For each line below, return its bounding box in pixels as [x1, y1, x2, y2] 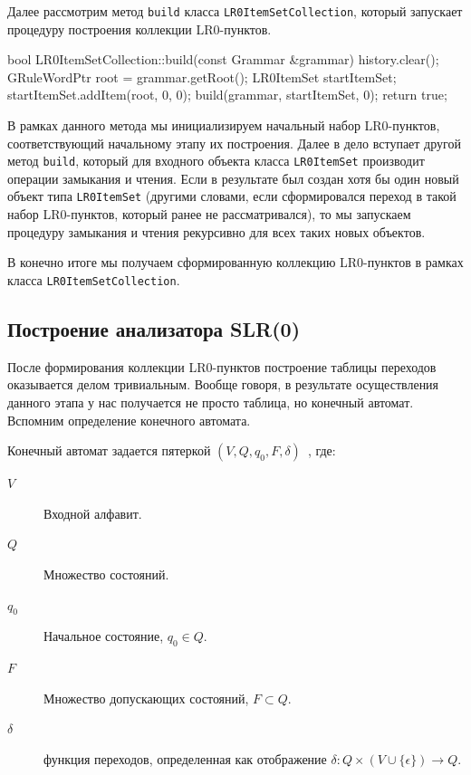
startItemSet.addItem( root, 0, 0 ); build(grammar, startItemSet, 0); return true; [7, 85, 447, 104]
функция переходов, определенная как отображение [43, 749, 327, 768]
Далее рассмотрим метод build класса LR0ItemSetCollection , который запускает [7, 2, 463, 20]
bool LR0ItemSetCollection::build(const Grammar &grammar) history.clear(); [7, 50, 439, 69]
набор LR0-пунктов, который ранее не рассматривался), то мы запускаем [7, 205, 411, 224]
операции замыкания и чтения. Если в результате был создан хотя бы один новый [7, 168, 459, 187]
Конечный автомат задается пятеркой [7, 441, 211, 460]
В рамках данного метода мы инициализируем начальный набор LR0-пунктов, [7, 116, 440, 135]
